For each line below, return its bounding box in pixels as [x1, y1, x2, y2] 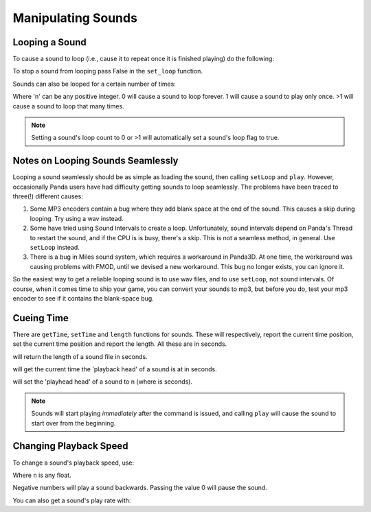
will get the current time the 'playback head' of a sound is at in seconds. [12, 365, 217, 373]
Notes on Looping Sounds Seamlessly [12, 155, 179, 167]
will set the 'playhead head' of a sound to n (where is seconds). [12, 377, 192, 386]
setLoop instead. [30, 244, 80, 252]
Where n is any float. [12, 471, 71, 479]
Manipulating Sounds [12, 10, 137, 25]
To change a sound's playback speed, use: [12, 458, 135, 467]
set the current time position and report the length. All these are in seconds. [12, 340, 227, 348]
